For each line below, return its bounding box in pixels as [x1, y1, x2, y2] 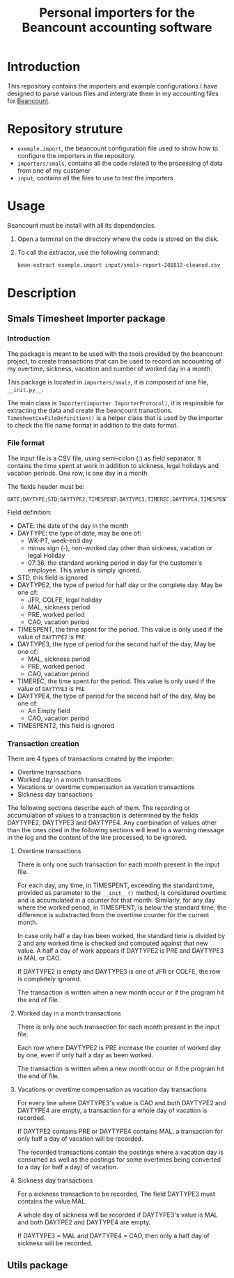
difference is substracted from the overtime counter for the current [17, 911, 210, 919]
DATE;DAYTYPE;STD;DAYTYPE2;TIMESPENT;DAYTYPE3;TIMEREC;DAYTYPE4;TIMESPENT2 [7, 496, 232, 503]
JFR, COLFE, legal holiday [27, 595, 102, 604]
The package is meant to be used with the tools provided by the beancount [7, 350, 223, 358]
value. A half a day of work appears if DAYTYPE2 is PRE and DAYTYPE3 [17, 946, 224, 955]
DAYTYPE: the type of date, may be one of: [17, 529, 141, 537]
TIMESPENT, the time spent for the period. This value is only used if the [17, 625, 224, 633]
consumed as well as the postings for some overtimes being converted [17, 1155, 221, 1164]
